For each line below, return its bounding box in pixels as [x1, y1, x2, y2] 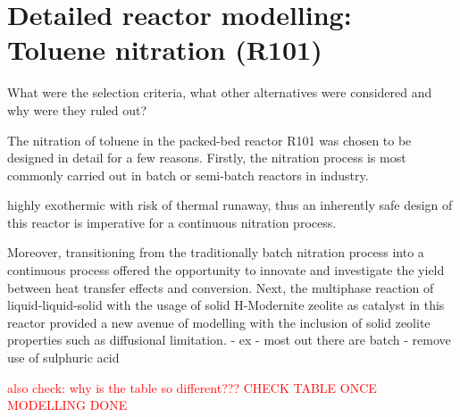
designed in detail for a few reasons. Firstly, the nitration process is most [7, 148, 406, 167]
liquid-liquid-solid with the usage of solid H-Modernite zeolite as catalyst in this [7, 296, 445, 314]
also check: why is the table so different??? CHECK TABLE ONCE [7, 378, 377, 396]
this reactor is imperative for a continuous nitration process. [7, 213, 337, 231]
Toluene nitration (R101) [7, 31, 322, 68]
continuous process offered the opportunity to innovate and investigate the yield [7, 261, 445, 279]
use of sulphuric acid [7, 348, 120, 367]
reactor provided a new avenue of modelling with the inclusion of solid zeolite [7, 313, 431, 331]
